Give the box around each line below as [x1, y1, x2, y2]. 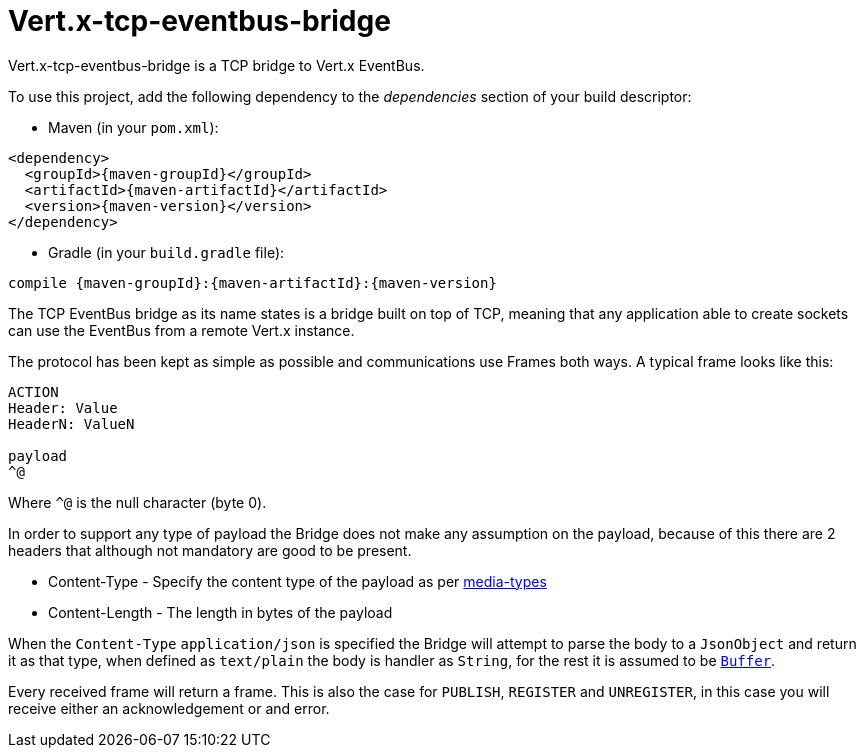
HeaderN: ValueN [8, 415, 135, 432]
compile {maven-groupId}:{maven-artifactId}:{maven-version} [8, 274, 497, 291]
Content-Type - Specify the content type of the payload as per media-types [48, 572, 547, 590]
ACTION [8, 383, 59, 400]
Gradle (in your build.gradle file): [48, 243, 285, 261]
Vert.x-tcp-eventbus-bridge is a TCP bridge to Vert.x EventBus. [8, 56, 425, 74]
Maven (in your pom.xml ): [48, 118, 219, 136]
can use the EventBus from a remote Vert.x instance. [8, 321, 355, 339]
